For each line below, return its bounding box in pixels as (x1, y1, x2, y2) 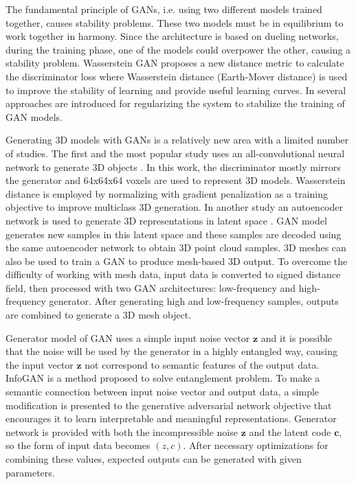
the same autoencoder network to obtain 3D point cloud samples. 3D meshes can (5, 240, 346, 255)
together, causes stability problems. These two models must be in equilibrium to (5, 15, 344, 30)
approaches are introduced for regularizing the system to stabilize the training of (5, 96, 345, 111)
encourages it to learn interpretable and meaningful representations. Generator (5, 411, 337, 426)
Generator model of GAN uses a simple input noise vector (5, 330, 250, 345)
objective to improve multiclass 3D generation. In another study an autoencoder (5, 200, 343, 214)
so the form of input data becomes (5, 438, 151, 452)
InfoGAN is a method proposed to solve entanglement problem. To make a (5, 371, 320, 385)
